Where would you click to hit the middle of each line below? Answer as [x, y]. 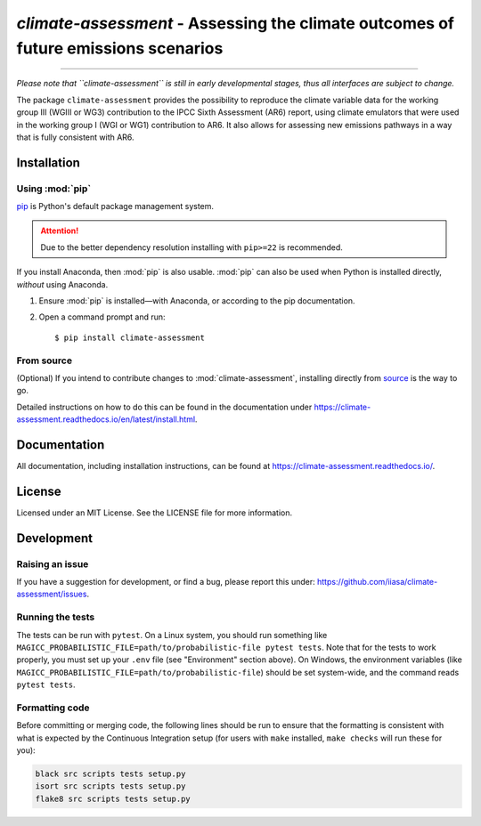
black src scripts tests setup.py [110, 774]
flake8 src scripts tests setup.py [113, 798]
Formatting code [53, 708]
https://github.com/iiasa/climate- [377, 582]
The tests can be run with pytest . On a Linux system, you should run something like [172, 635]
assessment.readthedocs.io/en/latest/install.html [106, 419]
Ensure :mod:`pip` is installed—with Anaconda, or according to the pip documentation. [197, 301]
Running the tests [56, 617]
